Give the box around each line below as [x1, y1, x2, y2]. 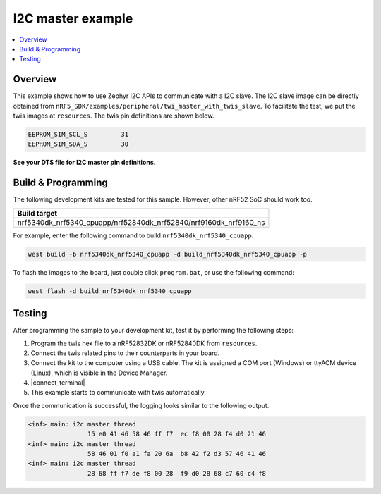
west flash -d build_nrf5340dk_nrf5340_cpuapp [28, 287, 192, 295]
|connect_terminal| [30, 378, 85, 387]
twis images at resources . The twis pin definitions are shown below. [13, 111, 214, 120]
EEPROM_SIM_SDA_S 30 [28, 140, 129, 148]
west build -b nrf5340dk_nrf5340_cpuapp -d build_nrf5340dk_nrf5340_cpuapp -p [28, 250, 307, 258]
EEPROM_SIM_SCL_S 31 [28, 130, 129, 138]
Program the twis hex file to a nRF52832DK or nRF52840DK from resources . [30, 339, 258, 347]
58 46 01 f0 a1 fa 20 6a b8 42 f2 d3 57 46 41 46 [87, 450, 267, 458]
